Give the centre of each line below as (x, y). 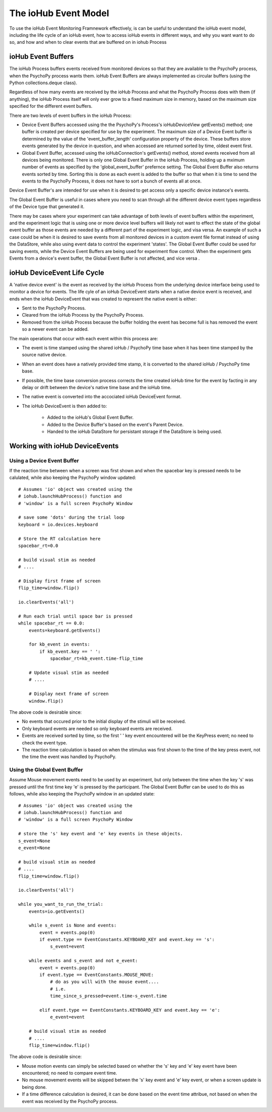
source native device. (44, 355)
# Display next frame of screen (69, 694)
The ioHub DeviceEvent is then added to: (64, 406)
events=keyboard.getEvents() (64, 630)
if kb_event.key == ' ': (70, 651)
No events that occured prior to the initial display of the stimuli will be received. (104, 721)
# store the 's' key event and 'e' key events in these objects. (101, 834)
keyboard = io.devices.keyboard (58, 524)
